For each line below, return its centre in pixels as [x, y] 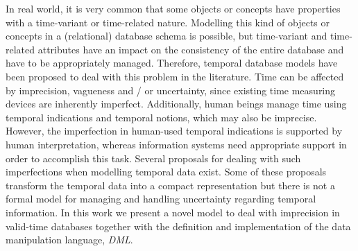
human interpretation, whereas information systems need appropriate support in [176, 144]
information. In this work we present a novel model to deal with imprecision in [173, 212]
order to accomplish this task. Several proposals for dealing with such [153, 158]
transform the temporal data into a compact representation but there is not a [170, 185]
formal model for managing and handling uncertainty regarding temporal [161, 199]
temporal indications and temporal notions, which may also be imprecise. [161, 117]
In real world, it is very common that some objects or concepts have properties [173, 8]
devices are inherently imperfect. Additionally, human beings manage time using [176, 104]
